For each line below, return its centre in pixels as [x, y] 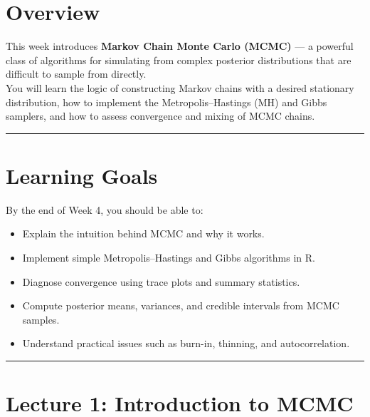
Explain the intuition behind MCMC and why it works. [143, 233]
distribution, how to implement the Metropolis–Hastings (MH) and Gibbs [166, 102]
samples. [41, 319]
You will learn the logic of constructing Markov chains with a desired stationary [180, 87]
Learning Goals [82, 175]
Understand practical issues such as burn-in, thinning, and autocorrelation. [186, 343]
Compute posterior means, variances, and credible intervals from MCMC [181, 305]
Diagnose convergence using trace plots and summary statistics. [161, 281]
